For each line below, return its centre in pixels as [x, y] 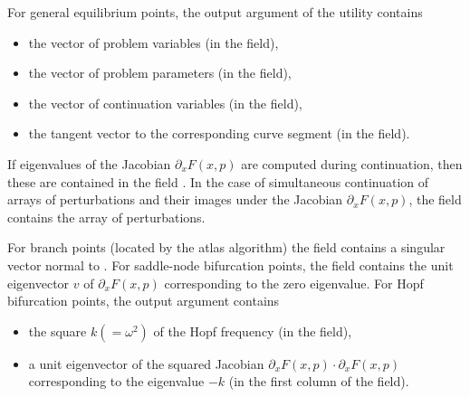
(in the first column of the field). [319, 381]
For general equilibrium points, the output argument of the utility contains [215, 12]
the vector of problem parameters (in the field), [160, 73]
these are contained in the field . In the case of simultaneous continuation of [218, 181]
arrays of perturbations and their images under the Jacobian [175, 199]
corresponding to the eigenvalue [116, 381]
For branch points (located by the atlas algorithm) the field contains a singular [226, 247]
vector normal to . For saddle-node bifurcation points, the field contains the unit [230, 265]
